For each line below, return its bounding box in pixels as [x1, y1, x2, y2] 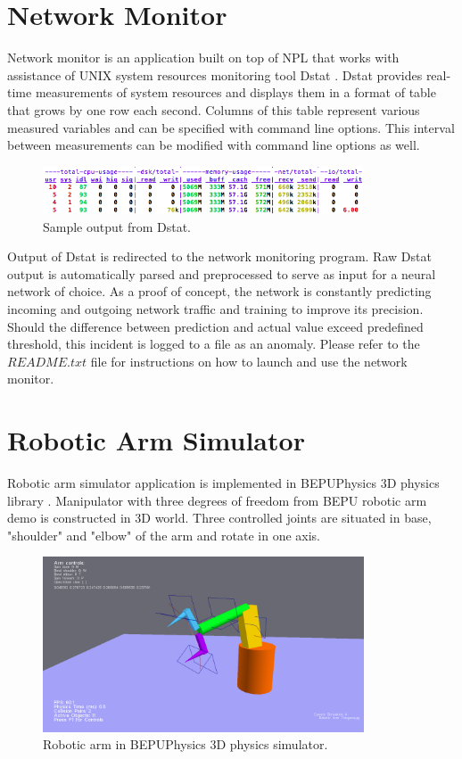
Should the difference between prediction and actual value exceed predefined [7, 317, 424, 335]
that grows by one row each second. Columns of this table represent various [7, 100, 420, 119]
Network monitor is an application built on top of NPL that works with [7, 48, 400, 67]
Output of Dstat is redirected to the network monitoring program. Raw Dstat [7, 247, 432, 266]
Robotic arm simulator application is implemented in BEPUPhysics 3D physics [7, 474, 440, 491]
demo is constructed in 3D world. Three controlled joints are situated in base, [7, 508, 432, 527]
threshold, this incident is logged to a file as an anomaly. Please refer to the [7, 334, 420, 353]
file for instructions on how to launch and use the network [90, 351, 408, 370]
